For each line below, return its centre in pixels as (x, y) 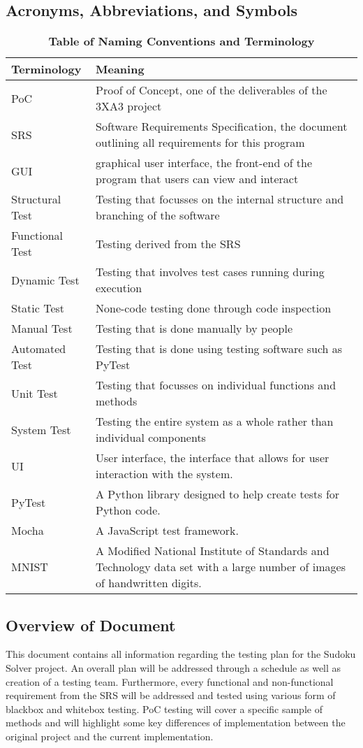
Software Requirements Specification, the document (222, 127)
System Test (41, 429)
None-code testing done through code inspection (214, 308)
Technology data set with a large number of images (221, 567)
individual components (151, 438)
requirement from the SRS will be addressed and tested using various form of (171, 695)
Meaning (120, 69)
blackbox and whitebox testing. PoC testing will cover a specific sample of (164, 709)
